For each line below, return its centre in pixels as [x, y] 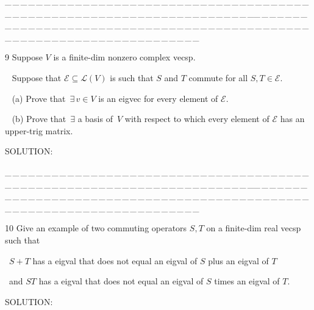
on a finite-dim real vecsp [254, 228]
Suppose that [37, 77]
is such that [132, 77]
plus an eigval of [238, 260]
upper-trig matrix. [39, 130]
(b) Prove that [39, 119]
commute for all [218, 77]
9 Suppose [24, 57]
